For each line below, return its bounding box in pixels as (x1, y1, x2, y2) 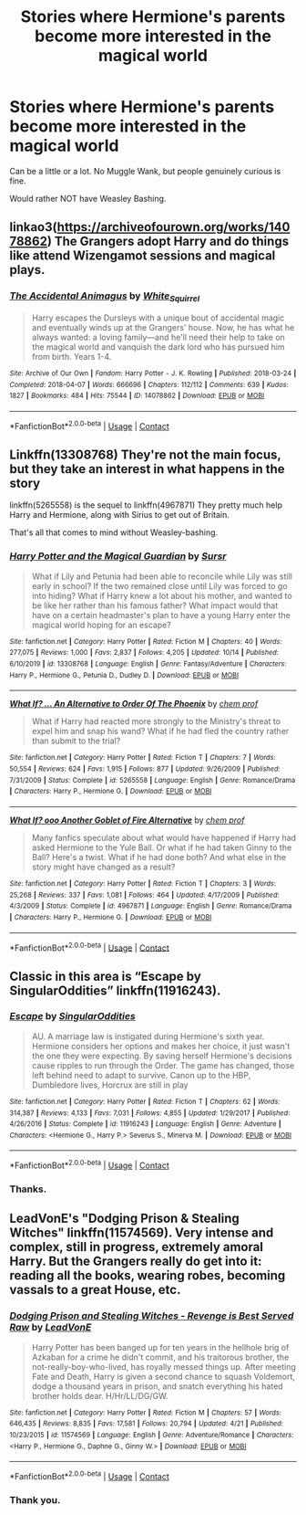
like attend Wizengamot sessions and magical (9, 248, 276, 264)
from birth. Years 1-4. (31, 351, 112, 362)
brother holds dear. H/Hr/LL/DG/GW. (31, 1390, 168, 1401)
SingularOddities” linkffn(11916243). (9, 983, 221, 998)
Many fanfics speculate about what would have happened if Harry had (31, 832, 297, 843)
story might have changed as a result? (31, 861, 176, 872)
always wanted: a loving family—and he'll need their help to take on (31, 331, 285, 342)
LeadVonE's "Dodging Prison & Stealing (9, 1211, 240, 1226)
